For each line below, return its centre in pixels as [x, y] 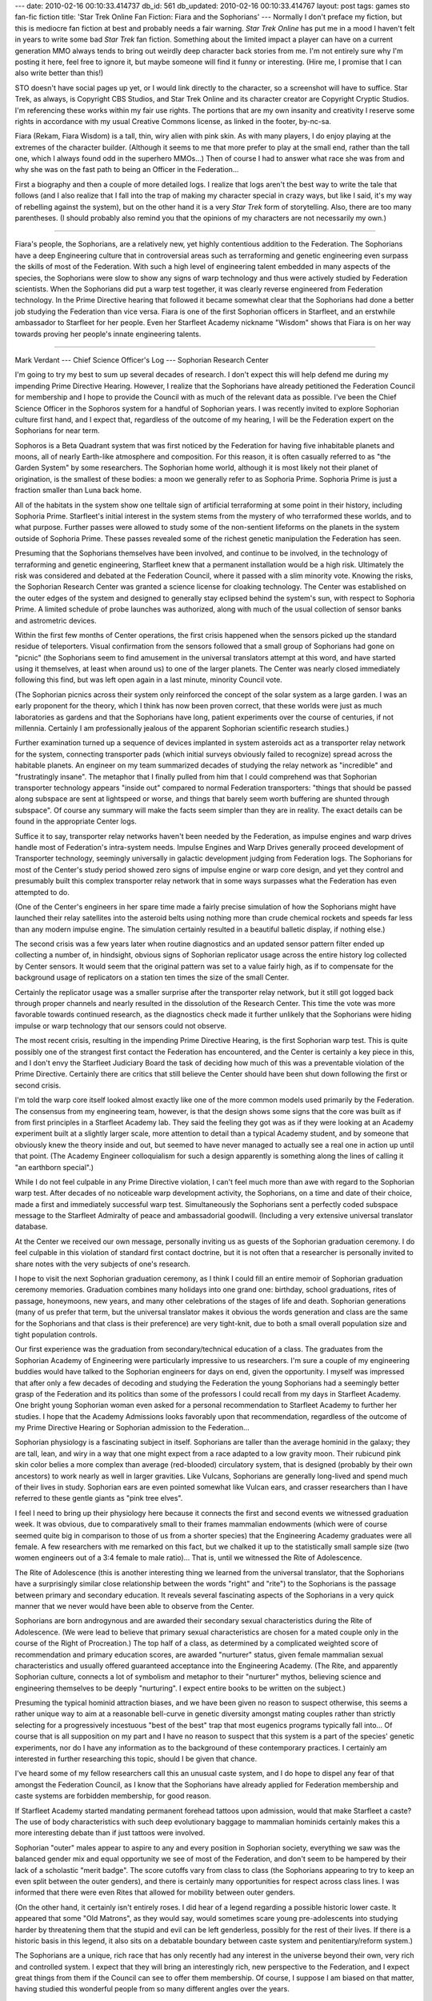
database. [31, 1227]
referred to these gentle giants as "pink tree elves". [99, 1498]
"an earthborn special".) [54, 1167]
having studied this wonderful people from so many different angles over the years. [152, 1989]
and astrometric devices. [56, 620]
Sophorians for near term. [57, 431]
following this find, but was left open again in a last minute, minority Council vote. [149, 680]
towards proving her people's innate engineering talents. [108, 334]
